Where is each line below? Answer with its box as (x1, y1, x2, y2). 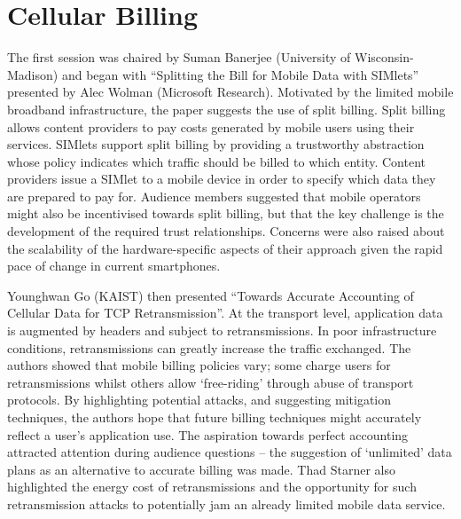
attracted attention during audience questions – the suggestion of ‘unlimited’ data (7, 443, 452, 461)
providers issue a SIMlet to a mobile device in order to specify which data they (7, 169, 436, 188)
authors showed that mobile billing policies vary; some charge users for (7, 356, 391, 374)
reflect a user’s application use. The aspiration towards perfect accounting (7, 425, 409, 444)
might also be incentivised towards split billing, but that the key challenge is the (7, 204, 444, 223)
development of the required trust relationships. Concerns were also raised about (7, 222, 445, 240)
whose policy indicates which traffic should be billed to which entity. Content (7, 152, 426, 170)
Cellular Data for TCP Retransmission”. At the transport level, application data (7, 303, 443, 322)
